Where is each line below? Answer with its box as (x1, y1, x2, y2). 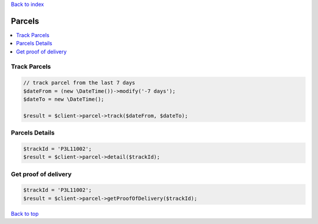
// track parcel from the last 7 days (23, 79, 135, 86)
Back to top (11, 210, 39, 217)
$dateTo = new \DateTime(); (23, 96, 104, 103)
